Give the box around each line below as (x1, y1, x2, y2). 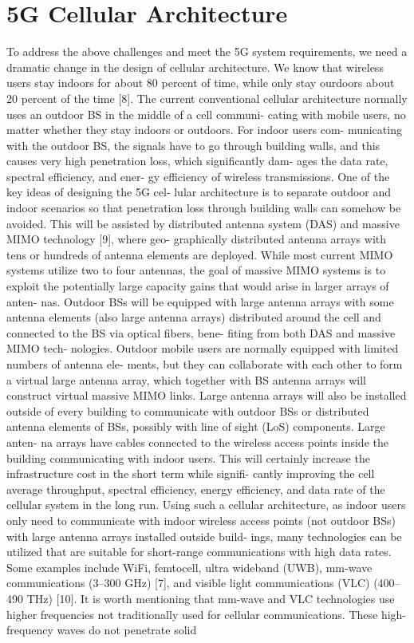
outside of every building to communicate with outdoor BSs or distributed (6, 402, 369, 419)
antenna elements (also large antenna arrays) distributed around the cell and (6, 309, 381, 325)
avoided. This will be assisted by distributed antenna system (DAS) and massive (6, 215, 400, 231)
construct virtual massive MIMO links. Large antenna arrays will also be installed (6, 387, 407, 404)
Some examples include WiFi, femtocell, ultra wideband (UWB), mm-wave (6, 558, 373, 575)
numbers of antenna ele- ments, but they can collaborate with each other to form (6, 356, 403, 372)
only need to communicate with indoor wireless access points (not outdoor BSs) (6, 511, 396, 528)
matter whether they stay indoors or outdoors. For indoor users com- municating (6, 121, 402, 138)
